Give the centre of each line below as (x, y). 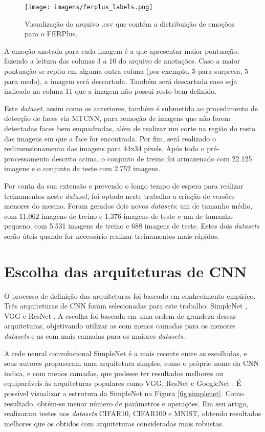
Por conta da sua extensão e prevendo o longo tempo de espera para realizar (124, 185)
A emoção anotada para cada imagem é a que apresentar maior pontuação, (122, 50)
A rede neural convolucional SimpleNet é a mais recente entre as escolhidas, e (126, 353)
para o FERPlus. (51, 34)
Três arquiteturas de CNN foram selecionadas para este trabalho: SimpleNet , (126, 306)
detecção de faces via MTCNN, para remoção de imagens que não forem (117, 118)
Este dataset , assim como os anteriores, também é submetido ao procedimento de (131, 108)
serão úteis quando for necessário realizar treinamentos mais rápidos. (112, 235)
